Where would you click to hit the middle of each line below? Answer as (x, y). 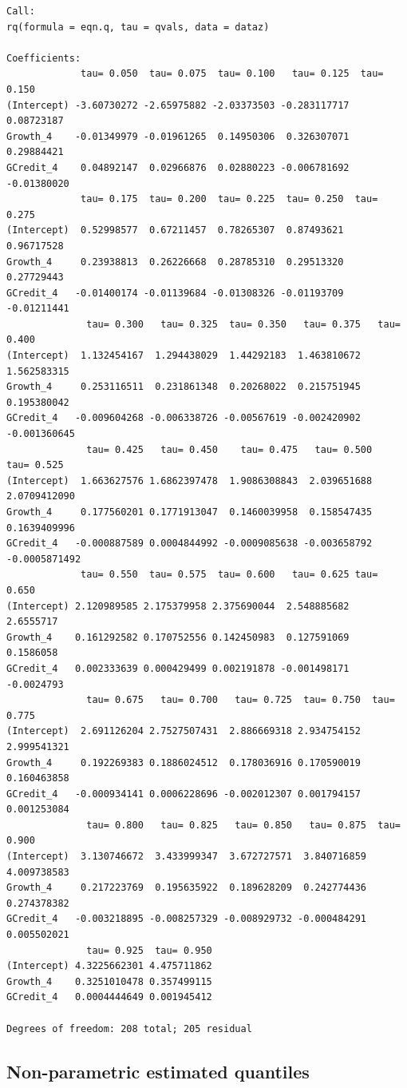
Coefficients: (44, 58)
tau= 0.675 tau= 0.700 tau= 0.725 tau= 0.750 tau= (241, 700)
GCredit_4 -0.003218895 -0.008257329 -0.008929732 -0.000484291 (187, 919)
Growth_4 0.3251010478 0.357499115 (109, 981)
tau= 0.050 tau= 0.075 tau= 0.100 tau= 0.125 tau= (232, 74)
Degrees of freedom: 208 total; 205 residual (129, 1028)
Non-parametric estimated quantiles (158, 1071)
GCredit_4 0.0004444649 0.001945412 (109, 997)
